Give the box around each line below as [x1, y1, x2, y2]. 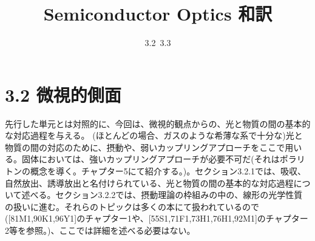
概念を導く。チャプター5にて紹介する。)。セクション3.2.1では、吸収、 [30, 165, 307, 177]
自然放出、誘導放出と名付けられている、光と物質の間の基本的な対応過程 [5, 176, 294, 189]
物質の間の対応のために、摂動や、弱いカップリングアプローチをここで [5, 140, 285, 153]
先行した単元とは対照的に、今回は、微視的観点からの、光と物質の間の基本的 [5, 117, 311, 130]
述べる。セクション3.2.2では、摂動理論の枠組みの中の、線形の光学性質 [21, 188, 303, 201]
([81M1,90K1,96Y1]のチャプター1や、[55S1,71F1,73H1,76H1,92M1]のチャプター [5, 212, 308, 225]
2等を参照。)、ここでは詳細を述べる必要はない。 [5, 224, 195, 236]
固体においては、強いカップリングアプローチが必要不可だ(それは [21, 153, 280, 165]
